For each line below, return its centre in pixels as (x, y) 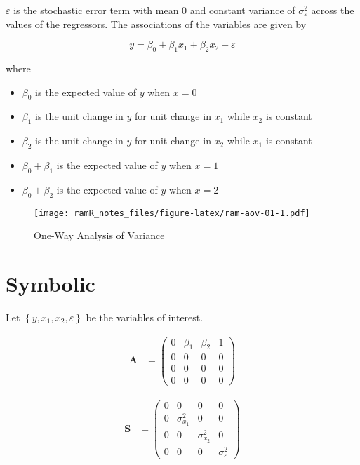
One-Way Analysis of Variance (99, 235)
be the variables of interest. (145, 317)
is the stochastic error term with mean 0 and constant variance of (154, 10)
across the (333, 10)
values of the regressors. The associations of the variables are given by (156, 23)
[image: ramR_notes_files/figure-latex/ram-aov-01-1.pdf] (172, 213)
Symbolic (51, 283)
